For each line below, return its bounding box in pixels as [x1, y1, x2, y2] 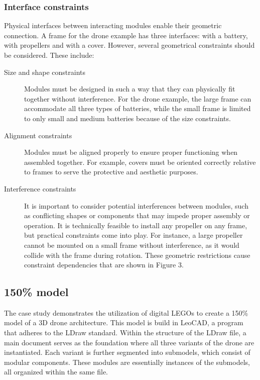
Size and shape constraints [4, 66, 86, 77]
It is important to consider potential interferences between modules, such [24, 200, 248, 211]
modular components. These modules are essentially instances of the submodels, [4, 356, 250, 367]
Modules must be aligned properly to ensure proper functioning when [24, 147, 238, 157]
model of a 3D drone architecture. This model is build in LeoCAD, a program [4, 317, 243, 328]
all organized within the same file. [4, 366, 108, 377]
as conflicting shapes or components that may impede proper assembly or [24, 210, 250, 221]
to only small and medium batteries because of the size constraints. [24, 113, 231, 123]
